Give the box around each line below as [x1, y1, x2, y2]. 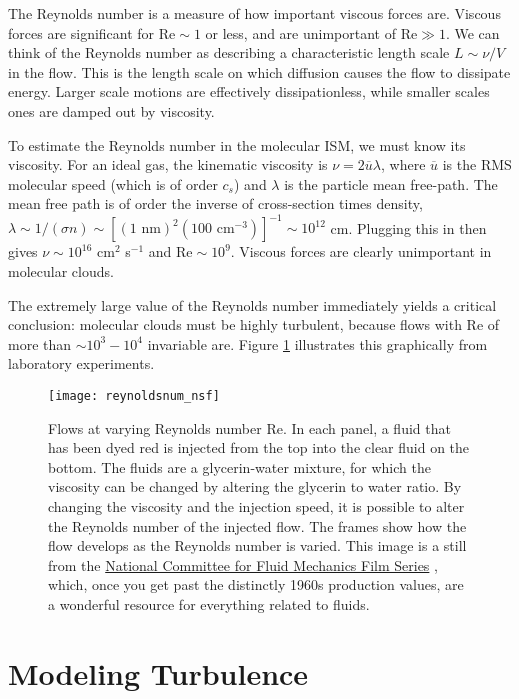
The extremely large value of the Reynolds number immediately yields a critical [8, 294, 497, 315]
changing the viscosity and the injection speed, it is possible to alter [48, 496, 465, 517]
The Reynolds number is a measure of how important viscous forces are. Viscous [8, 3, 501, 23]
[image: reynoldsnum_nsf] [48, 389, 220, 403]
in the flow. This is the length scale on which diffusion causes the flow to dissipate [8, 61, 511, 82]
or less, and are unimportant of [205, 22, 396, 43]
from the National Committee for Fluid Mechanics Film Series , [48, 554, 438, 575]
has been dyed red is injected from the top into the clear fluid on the [48, 437, 470, 458]
